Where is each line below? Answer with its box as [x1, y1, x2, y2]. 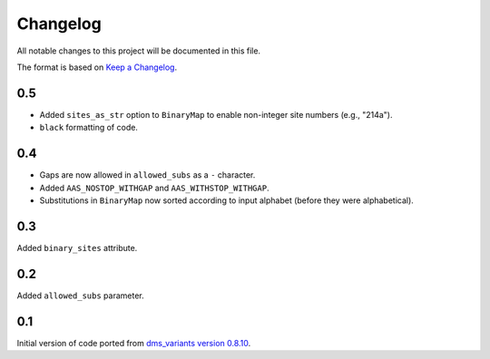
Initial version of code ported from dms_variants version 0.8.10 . [16, 337, 251, 348]
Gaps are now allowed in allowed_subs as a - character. [39, 170, 256, 180]
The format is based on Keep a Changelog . [16, 62, 177, 73]
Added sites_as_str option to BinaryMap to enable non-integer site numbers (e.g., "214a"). [39, 109, 393, 120]
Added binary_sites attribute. [16, 242, 138, 253]
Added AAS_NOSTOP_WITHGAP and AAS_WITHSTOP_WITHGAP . [39, 182, 269, 193]
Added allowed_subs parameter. [16, 290, 144, 301]
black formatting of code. [39, 122, 138, 133]
